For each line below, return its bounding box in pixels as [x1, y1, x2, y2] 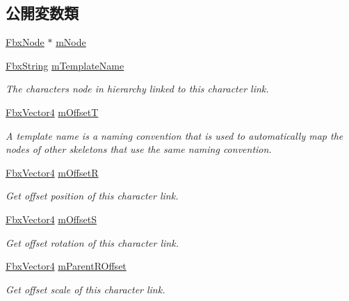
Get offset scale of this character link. [6, 282, 165, 296]
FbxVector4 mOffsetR [6, 165, 99, 179]
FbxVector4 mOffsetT [6, 104, 99, 119]
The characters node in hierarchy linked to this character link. [6, 81, 269, 96]
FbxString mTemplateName [6, 58, 124, 72]
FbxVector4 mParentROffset [6, 259, 127, 273]
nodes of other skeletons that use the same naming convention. [6, 142, 272, 156]
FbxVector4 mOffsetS [6, 211, 97, 226]
